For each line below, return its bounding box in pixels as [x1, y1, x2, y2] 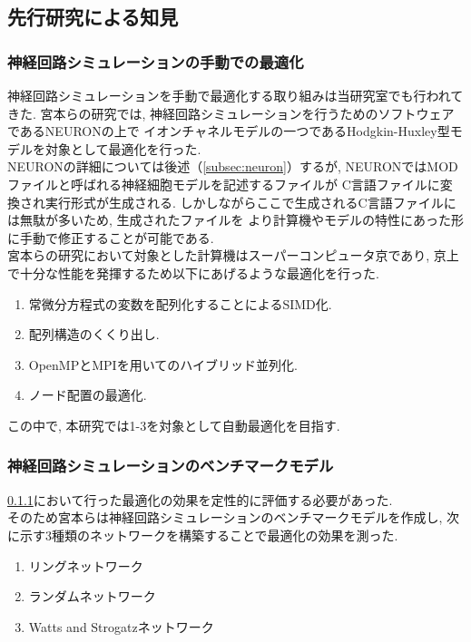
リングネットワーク [28, 556, 143, 575]
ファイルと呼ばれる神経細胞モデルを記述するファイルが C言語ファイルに [7, 174, 440, 193]
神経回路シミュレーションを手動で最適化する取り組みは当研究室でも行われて [7, 86, 464, 104]
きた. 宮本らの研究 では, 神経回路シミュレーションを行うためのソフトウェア [7, 103, 455, 122]
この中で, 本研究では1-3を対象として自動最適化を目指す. [7, 415, 340, 434]
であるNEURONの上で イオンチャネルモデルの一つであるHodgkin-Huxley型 [7, 122, 450, 141]
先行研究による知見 [7, 3, 179, 31]
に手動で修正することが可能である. [7, 228, 214, 247]
